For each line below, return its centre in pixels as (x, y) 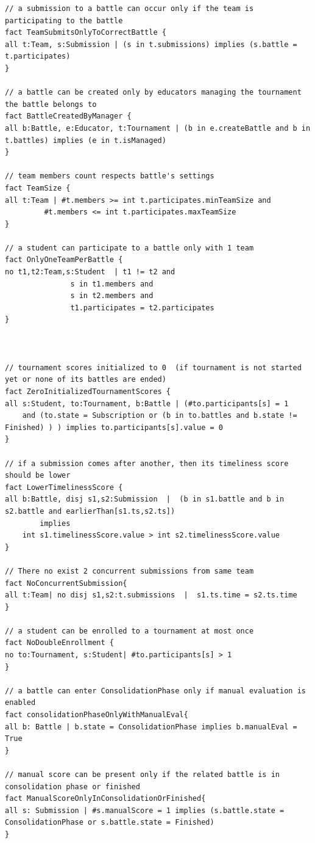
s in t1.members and (112, 284)
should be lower (38, 476)
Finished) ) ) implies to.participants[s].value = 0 (114, 427)
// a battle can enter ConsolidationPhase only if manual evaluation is (155, 691)
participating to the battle (64, 20)
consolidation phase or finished (73, 786)
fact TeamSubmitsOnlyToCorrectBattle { (86, 33)
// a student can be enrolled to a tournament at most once (129, 631)
